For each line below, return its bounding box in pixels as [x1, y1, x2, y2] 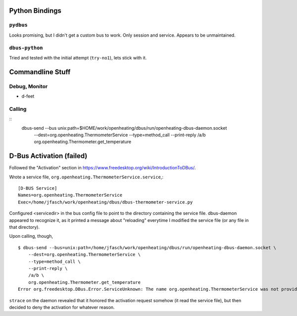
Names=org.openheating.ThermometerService [18, 192, 123, 198]
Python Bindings [9, 6, 62, 15]
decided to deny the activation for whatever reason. [9, 304, 115, 310]
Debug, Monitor [9, 83, 48, 90]
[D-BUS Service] [18, 186, 57, 191]
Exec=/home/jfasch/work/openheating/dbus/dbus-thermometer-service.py [18, 199, 193, 205]
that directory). [9, 224, 40, 230]
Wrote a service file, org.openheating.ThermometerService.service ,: [9, 174, 163, 180]
